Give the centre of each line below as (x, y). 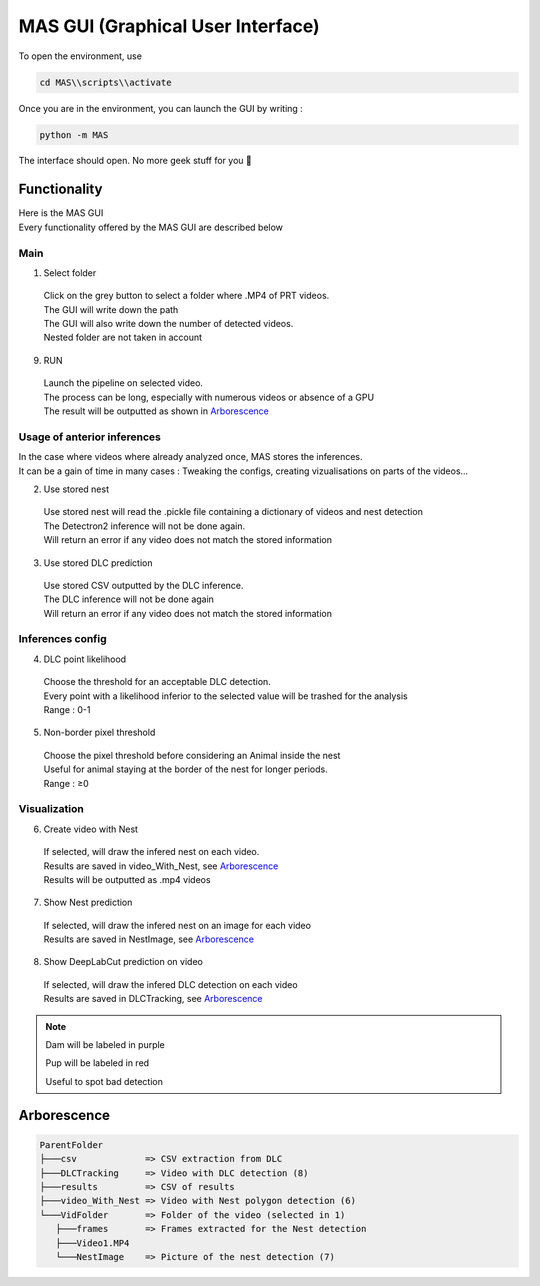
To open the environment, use (80, 56)
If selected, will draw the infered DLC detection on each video (171, 984)
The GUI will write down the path (111, 309)
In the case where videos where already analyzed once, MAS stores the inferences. (190, 457)
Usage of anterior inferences (90, 437)
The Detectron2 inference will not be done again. (144, 526)
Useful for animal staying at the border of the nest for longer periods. (186, 769)
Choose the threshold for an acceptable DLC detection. (157, 682)
